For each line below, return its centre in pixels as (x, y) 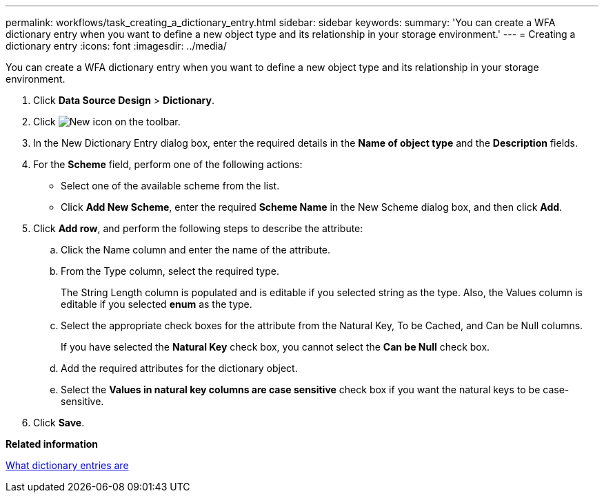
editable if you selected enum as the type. (157, 304)
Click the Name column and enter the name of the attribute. (196, 250)
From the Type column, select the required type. (170, 271)
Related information (52, 444)
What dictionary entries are (67, 465)
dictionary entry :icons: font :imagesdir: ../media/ (116, 46)
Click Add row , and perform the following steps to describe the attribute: (198, 228)
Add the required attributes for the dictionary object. (179, 368)
